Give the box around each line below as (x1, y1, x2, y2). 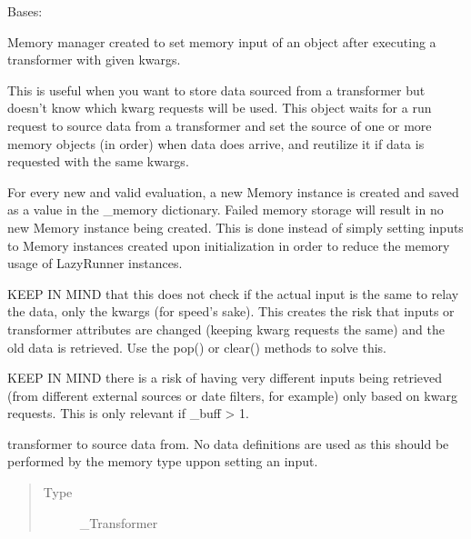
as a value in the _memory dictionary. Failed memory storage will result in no (7, 200, 444, 219)
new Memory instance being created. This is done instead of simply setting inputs (7, 217, 464, 236)
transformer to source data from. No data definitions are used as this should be (7, 434, 449, 453)
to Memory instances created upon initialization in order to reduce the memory (7, 235, 450, 255)
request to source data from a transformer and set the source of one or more (7, 115, 432, 135)
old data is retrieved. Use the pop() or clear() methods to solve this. (7, 337, 387, 356)
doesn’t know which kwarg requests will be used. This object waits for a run (7, 98, 432, 117)
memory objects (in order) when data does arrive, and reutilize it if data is (7, 134, 425, 153)
